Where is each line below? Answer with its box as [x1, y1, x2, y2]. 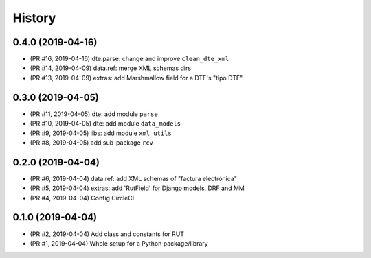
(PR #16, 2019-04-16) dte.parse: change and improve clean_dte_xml [30, 55, 229, 63]
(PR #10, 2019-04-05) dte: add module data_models [30, 119, 181, 128]
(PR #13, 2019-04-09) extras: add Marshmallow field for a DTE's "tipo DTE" [30, 73, 243, 82]
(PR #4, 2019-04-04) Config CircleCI [30, 193, 135, 202]
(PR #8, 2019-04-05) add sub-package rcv [30, 138, 154, 147]
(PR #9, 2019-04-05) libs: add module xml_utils [30, 129, 172, 137]
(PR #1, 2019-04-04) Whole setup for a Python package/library [30, 239, 209, 247]
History [12, 10, 56, 25]
